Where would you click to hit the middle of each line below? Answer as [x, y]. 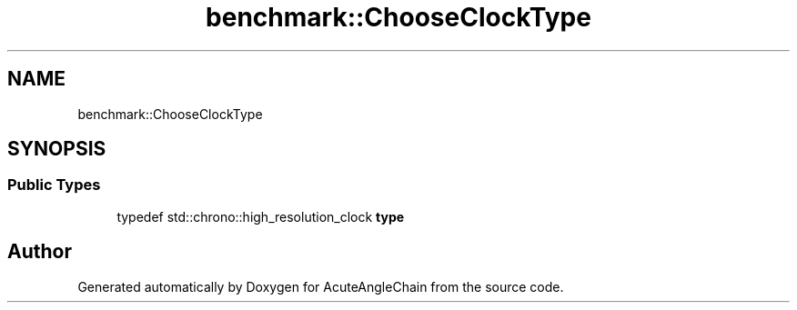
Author [40, 252]
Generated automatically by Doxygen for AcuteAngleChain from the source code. [321, 286]
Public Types [54, 185]
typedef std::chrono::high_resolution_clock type [261, 216]
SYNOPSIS [57, 149]
